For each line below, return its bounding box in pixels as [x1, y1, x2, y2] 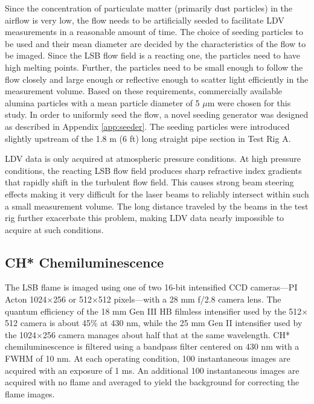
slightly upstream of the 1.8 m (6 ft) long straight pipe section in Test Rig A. [5, 132, 291, 144]
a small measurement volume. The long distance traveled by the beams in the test [5, 199, 309, 212]
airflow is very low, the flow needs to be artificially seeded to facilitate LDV [5, 13, 284, 26]
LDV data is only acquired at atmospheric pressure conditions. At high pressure [5, 152, 301, 165]
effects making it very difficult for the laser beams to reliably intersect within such [5, 187, 309, 200]
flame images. [5, 387, 55, 400]
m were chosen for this [207, 96, 291, 109]
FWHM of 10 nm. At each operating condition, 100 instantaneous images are [5, 352, 290, 365]
